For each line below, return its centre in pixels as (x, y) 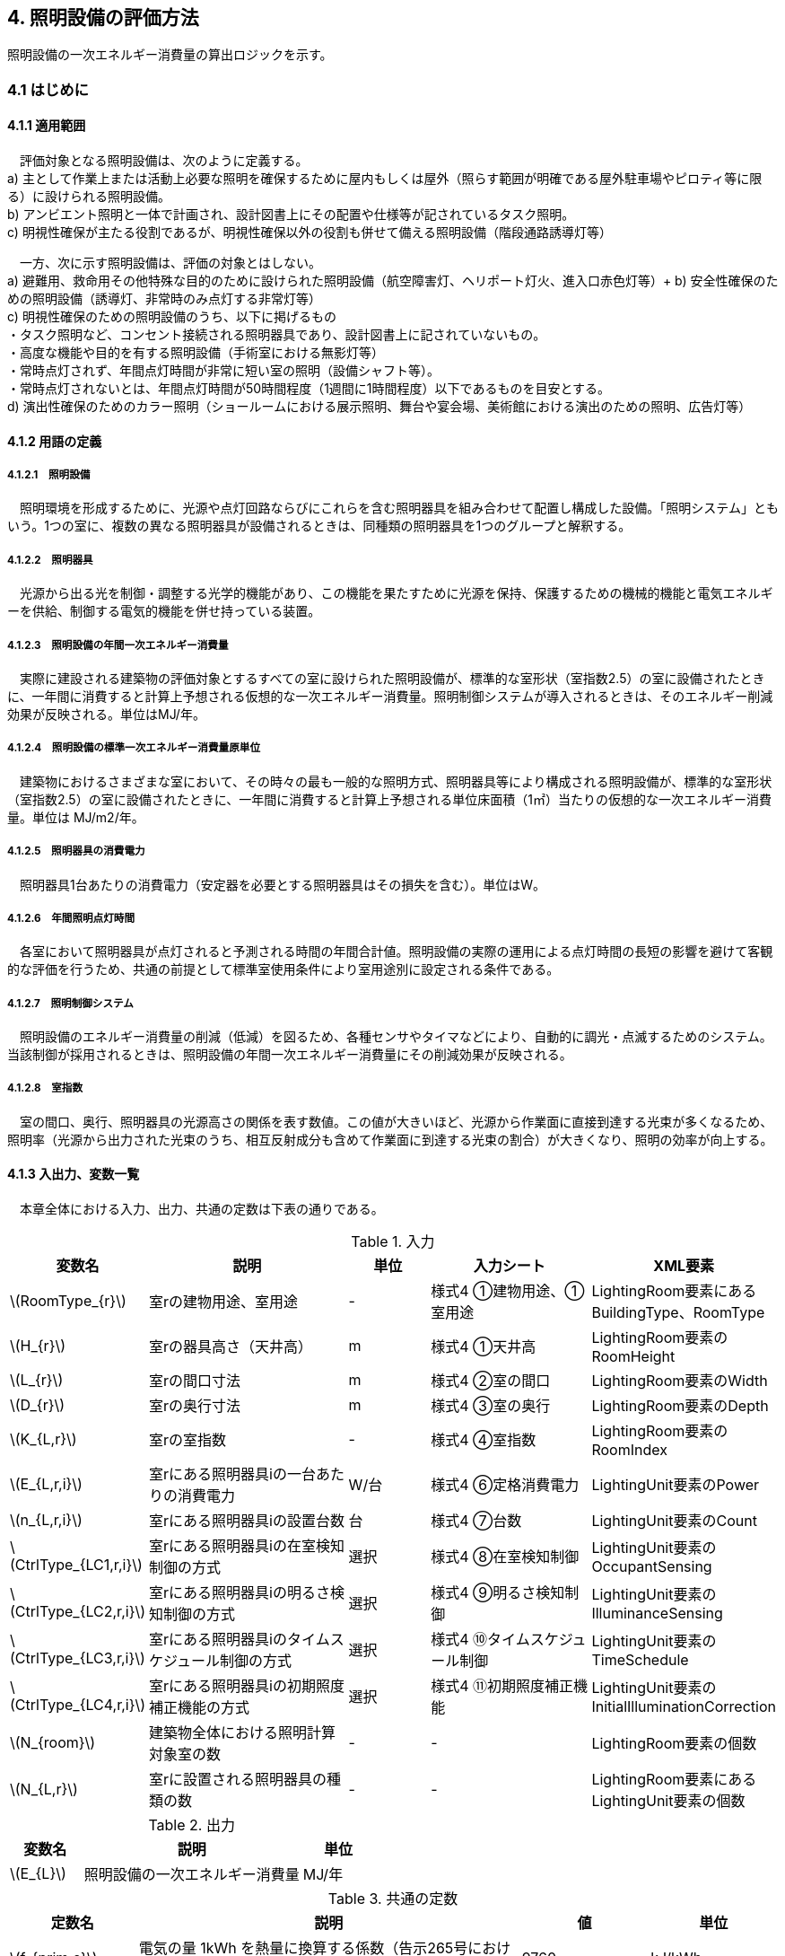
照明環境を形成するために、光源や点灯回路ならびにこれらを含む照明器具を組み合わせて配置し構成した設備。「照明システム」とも (399, 508)
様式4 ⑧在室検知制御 (505, 1557)
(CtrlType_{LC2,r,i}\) (78, 1612)
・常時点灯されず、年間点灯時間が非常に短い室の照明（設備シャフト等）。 (224, 371)
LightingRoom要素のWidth (680, 1381)
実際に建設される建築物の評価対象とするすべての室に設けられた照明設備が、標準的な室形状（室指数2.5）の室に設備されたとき (392, 678)
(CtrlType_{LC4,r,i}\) (78, 1705)
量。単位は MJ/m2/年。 (76, 817)
